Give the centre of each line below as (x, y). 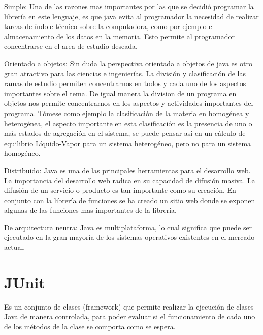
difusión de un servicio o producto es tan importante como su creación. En (120, 190)
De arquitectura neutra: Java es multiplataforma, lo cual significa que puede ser (128, 227)
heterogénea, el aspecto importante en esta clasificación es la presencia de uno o (128, 123)
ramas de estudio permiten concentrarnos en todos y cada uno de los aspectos (125, 83)
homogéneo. (22, 153)
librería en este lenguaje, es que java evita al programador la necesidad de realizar (131, 16)
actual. (15, 247)
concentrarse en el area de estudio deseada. (71, 46)
